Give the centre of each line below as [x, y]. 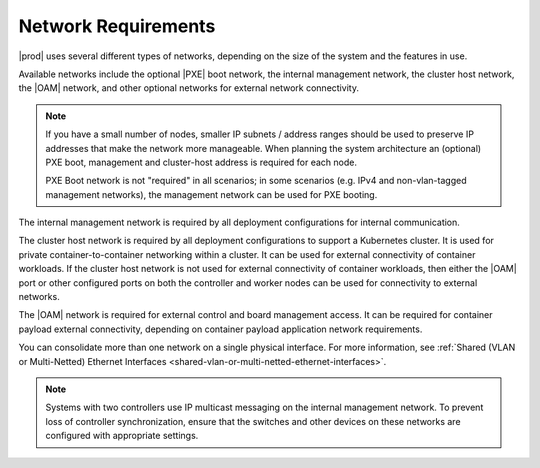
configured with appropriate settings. [122, 436]
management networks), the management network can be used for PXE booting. [211, 194]
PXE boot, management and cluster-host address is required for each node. [201, 162]
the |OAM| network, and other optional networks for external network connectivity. [189, 88]
